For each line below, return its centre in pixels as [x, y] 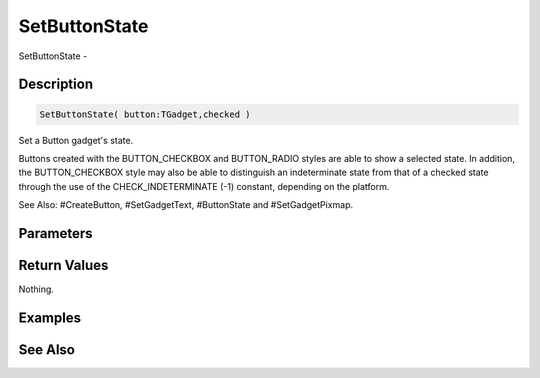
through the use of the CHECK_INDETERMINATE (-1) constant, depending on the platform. [204, 186]
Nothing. [36, 289]
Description [56, 84]
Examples [50, 317]
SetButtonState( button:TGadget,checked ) [145, 114]
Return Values [63, 265]
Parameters [55, 233]
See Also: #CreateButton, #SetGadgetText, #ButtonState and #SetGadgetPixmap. [186, 205]
